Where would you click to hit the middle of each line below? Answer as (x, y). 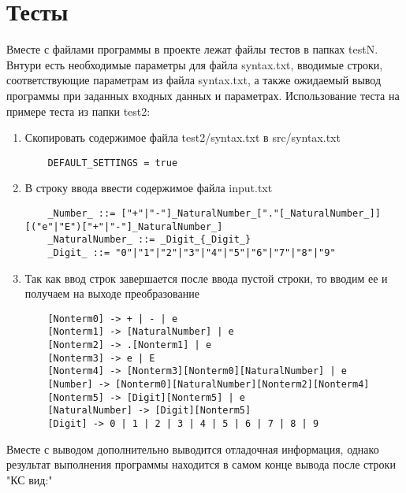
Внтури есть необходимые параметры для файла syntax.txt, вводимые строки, (195, 64)
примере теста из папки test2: (78, 111)
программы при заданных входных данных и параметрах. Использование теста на (203, 95)
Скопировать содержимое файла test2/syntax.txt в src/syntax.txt (183, 137)
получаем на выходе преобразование (112, 293)
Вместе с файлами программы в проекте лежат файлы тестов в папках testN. (192, 49)
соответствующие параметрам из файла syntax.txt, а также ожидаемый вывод (194, 80)
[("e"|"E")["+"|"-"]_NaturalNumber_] (124, 226)
